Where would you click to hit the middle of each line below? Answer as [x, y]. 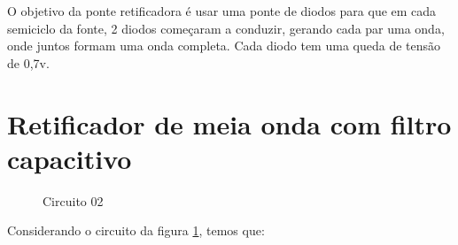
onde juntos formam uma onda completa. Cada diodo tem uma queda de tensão [224, 46]
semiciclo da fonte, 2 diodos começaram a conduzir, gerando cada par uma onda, [226, 28]
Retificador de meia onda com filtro [229, 123]
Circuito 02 [73, 200]
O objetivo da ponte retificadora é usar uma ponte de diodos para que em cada [222, 11]
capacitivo [70, 158]
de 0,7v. [28, 62]
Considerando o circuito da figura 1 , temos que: [136, 230]
